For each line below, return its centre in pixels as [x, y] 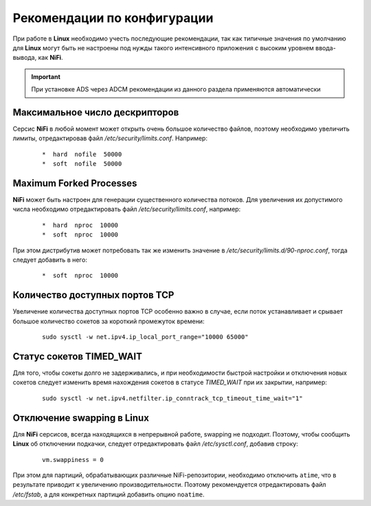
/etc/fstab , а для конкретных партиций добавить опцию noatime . [109, 494]
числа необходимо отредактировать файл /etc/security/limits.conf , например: [127, 209]
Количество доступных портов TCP [93, 295]
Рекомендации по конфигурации [113, 18]
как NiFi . [50, 58]
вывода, [25, 58]
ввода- [325, 47]
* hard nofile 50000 [82, 154]
